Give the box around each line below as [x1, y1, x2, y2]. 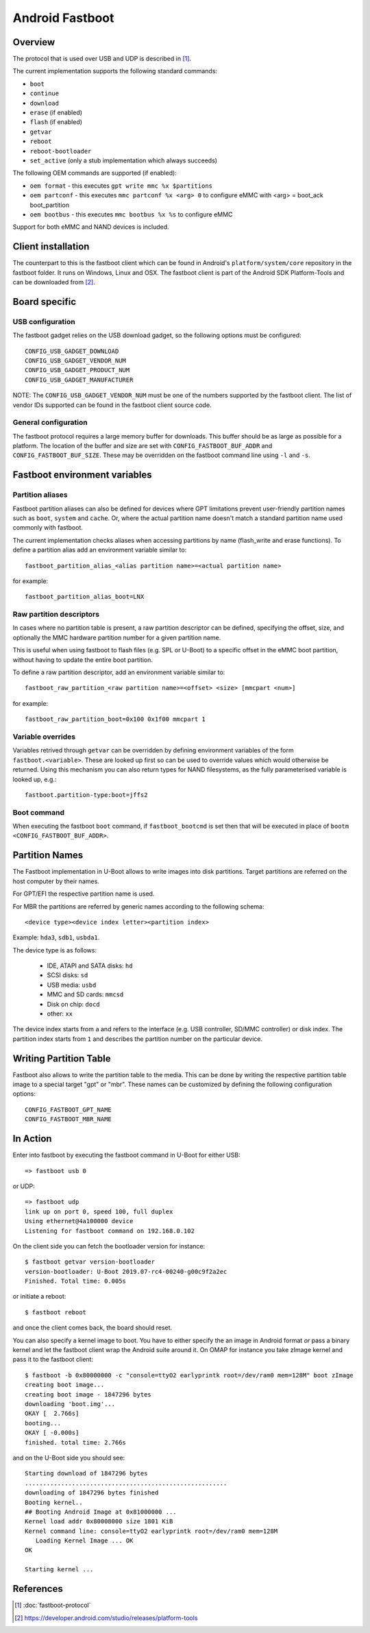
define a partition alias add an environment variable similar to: [12, 545, 187, 554]
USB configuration [12, 317, 75, 326]
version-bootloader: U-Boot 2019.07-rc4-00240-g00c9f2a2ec [25, 1268, 227, 1275]
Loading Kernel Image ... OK [35, 1537, 134, 1545]
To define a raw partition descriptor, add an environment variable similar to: [12, 668, 225, 676]
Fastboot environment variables [12, 469, 152, 481]
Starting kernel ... [25, 1566, 94, 1573]
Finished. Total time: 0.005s [25, 1277, 127, 1285]
